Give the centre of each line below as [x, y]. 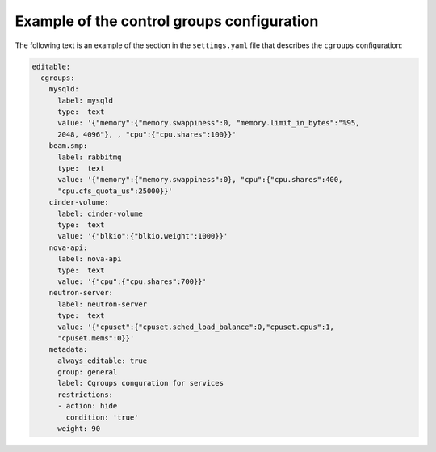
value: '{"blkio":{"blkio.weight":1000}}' [143, 236]
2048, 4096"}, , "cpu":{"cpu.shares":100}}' [147, 134]
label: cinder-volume [100, 213]
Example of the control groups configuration [167, 21]
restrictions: [85, 395]
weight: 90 [79, 429]
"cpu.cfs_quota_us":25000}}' [115, 191]
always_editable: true [103, 361]
